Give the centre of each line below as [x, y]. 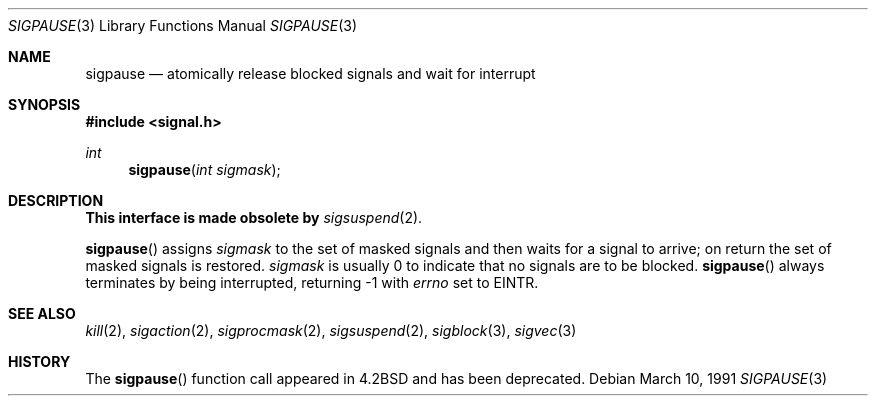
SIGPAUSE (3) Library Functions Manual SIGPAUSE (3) [183, 25]
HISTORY [39, 361]
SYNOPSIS [44, 104]
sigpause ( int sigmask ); [204, 169]
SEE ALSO [42, 313]
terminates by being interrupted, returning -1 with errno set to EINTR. [312, 282]
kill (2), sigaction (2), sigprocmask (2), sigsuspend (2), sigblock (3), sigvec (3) [331, 330]
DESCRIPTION [56, 200]
